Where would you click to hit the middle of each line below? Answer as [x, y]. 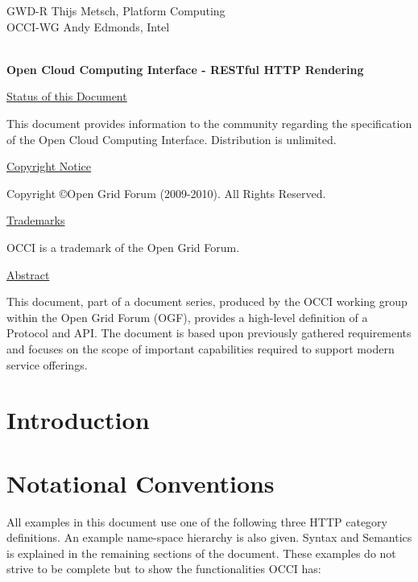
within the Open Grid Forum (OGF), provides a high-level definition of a [187, 317]
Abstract [28, 274]
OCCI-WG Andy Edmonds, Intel [88, 26]
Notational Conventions [141, 483]
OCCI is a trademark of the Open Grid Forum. [123, 247]
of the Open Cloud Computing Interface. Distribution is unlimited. [172, 139]
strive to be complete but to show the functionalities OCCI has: [164, 569]
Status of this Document [67, 96]
